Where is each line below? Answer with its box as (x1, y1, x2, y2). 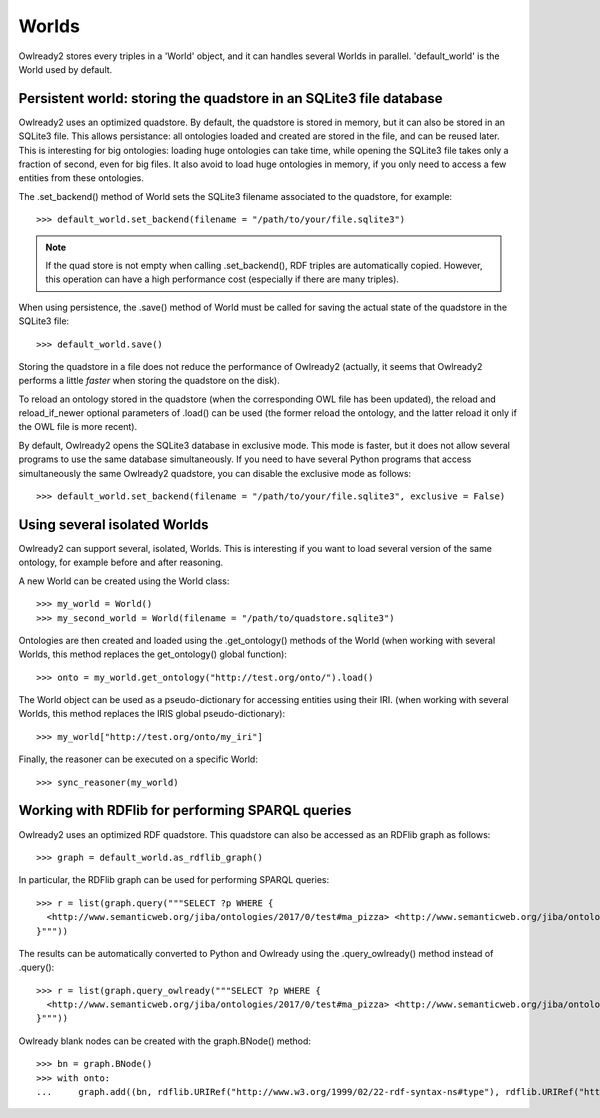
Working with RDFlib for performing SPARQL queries (18, 802, 352, 819)
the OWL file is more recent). (18, 421, 138, 433)
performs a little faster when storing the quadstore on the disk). (18, 375, 280, 387)
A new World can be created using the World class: (18, 575, 230, 587)
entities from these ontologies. (18, 172, 145, 184)
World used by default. (18, 63, 113, 75)
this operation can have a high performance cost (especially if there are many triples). (45, 273, 400, 285)
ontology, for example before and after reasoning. (18, 556, 224, 569)
